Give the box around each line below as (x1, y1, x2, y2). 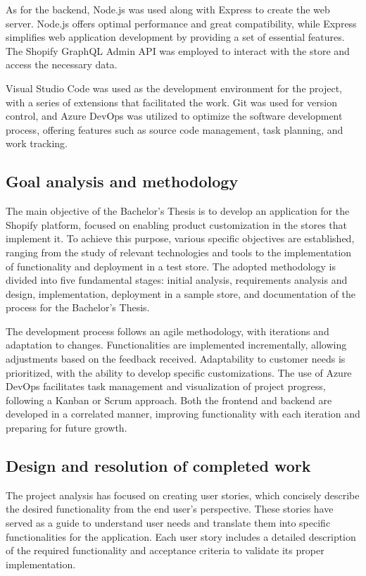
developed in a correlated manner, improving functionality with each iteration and (6, 406, 360, 421)
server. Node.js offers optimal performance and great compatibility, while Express (6, 15, 357, 30)
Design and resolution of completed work (6, 455, 311, 477)
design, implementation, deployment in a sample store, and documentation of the (6, 286, 355, 301)
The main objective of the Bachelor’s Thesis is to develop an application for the (6, 204, 350, 218)
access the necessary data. (6, 57, 118, 72)
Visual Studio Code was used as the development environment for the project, (6, 80, 342, 95)
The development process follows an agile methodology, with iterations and (6, 323, 329, 338)
